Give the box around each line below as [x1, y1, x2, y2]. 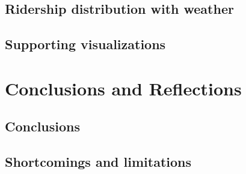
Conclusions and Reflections [5, 76, 242, 100]
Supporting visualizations [5, 35, 166, 53]
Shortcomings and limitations [5, 152, 192, 171]
